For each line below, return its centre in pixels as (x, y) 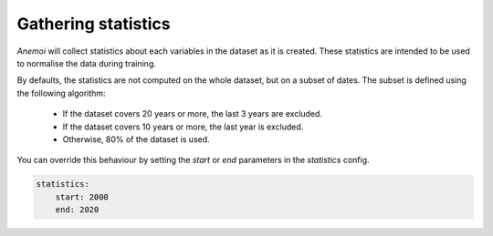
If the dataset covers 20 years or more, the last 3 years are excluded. (193, 114)
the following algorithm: (61, 93)
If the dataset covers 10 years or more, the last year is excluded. (183, 127)
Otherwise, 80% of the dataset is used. (136, 139)
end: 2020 (77, 210)
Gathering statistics (94, 24)
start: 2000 (82, 197)
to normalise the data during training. (87, 63)
